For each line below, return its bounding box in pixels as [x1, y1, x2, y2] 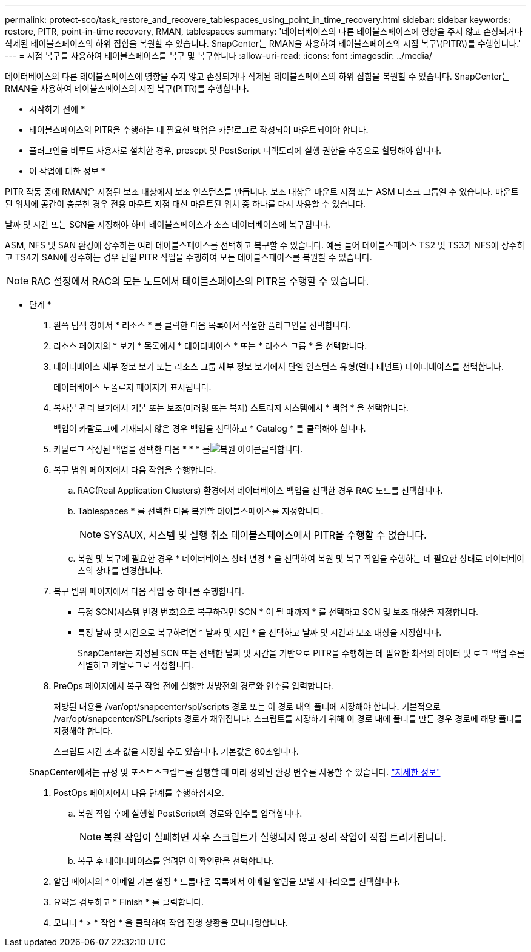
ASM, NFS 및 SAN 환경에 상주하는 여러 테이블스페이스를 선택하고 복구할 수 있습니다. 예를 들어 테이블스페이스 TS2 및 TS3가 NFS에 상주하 [5, 240, 525, 250]
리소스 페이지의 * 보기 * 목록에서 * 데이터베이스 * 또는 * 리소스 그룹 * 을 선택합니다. [53, 341, 367, 351]
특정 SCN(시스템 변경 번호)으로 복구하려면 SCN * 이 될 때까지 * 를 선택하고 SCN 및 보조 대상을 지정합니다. [78, 607, 479, 617]
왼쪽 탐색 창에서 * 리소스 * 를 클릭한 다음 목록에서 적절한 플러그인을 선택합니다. [53, 320, 351, 330]
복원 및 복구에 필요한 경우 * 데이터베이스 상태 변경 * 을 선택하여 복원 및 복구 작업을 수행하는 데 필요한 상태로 [78, 553, 483, 563]
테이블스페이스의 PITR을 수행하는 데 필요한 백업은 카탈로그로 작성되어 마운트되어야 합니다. [29, 124, 369, 135]
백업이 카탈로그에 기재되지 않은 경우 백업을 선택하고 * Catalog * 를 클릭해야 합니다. [53, 423, 366, 433]
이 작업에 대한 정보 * [29, 166, 105, 176]
